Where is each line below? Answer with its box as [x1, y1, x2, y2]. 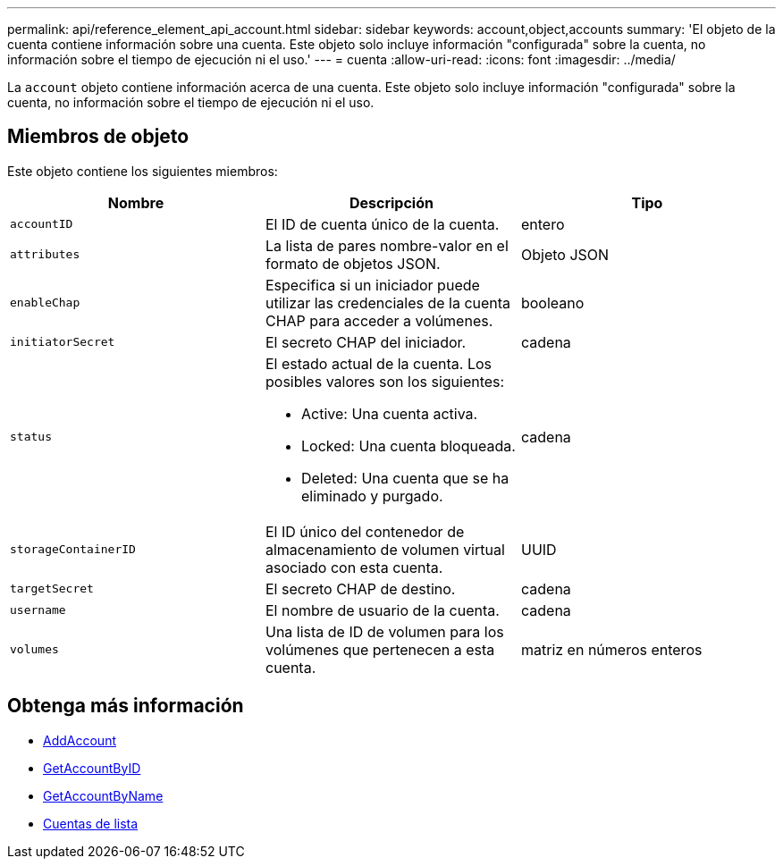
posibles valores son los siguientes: [265, 372, 505, 391]
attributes [10, 248, 80, 262]
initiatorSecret [10, 335, 115, 349]
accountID [10, 217, 73, 231]
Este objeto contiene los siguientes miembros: [7, 163, 278, 179]
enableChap [10, 296, 80, 310]
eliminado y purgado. [300, 486, 443, 505]
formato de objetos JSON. [265, 254, 441, 273]
